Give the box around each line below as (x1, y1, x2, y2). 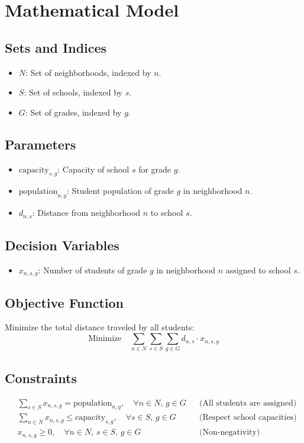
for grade (138, 162, 172, 175)
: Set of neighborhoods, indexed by (25, 66, 151, 78)
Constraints (5, 368, 77, 387)
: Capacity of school (57, 162, 130, 175)
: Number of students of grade (38, 263, 147, 276)
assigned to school (225, 263, 291, 276)
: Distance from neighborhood (32, 206, 141, 219)
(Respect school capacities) (199, 413, 297, 422)
